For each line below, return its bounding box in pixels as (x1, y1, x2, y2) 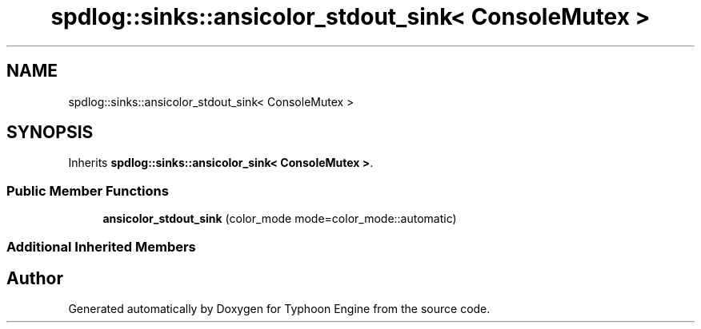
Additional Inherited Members (6, 238, 196, 255)
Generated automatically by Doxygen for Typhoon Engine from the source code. (68, 302, 491, 316)
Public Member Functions (6, 182, 169, 199)
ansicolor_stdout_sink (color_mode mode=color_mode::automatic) (102, 212, 457, 226)
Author (6, 268, 63, 288)
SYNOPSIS (6, 122, 94, 143)
